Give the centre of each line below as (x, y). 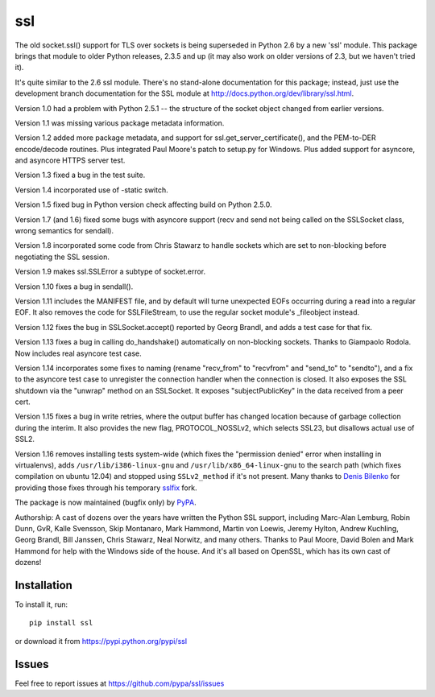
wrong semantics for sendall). (64, 231)
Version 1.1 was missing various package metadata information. (120, 123)
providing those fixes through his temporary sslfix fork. (106, 488)
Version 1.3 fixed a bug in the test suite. (80, 175)
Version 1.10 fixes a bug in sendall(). (74, 287)
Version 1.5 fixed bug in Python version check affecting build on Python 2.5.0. (143, 204)
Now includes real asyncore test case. (79, 353)
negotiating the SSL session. (62, 257)
